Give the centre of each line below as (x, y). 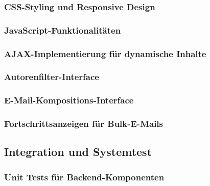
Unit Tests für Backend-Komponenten (84, 177)
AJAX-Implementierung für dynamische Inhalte (105, 53)
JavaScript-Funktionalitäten (63, 30)
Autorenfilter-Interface (52, 77)
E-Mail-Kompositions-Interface (69, 100)
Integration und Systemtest (78, 152)
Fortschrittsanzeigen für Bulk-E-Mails (84, 124)
